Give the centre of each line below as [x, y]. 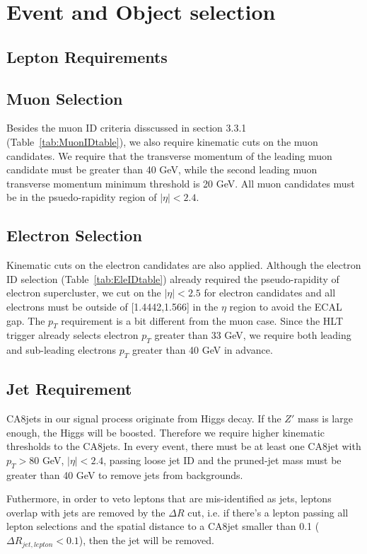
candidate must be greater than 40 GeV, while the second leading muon [162, 169]
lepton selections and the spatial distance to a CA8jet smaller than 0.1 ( [163, 526]
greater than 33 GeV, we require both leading [253, 335]
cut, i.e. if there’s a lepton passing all [268, 512]
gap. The [26, 320]
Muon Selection [65, 98]
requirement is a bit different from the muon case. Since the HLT [202, 320]
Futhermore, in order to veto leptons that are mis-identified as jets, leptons [169, 498]
